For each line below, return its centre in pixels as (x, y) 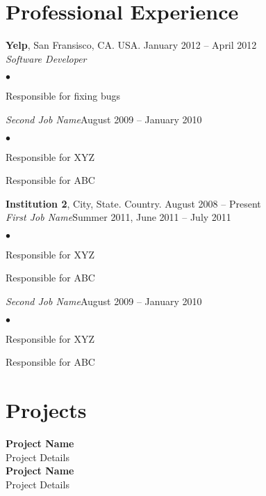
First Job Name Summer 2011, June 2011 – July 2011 (118, 217)
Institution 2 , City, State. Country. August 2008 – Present (133, 203)
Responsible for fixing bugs (63, 96)
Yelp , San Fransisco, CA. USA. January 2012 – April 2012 (131, 45)
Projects (46, 410)
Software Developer (46, 58)
